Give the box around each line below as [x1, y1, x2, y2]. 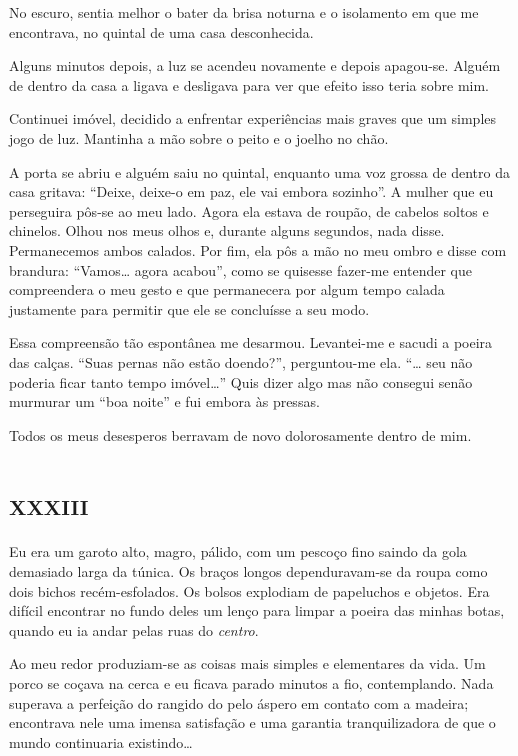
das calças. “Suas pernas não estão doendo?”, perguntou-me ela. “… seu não [9, 351, 473, 372]
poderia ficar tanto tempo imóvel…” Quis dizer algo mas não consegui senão [9, 371, 473, 392]
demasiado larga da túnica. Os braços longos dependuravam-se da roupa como [9, 561, 488, 581]
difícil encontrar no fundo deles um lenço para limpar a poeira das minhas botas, [9, 600, 505, 621]
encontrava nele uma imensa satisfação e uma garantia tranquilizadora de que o [9, 712, 496, 733]
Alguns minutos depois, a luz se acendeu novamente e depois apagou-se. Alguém [9, 55, 501, 76]
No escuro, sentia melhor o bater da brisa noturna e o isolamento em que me [9, 2, 479, 22]
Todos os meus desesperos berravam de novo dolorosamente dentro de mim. [9, 424, 472, 445]
